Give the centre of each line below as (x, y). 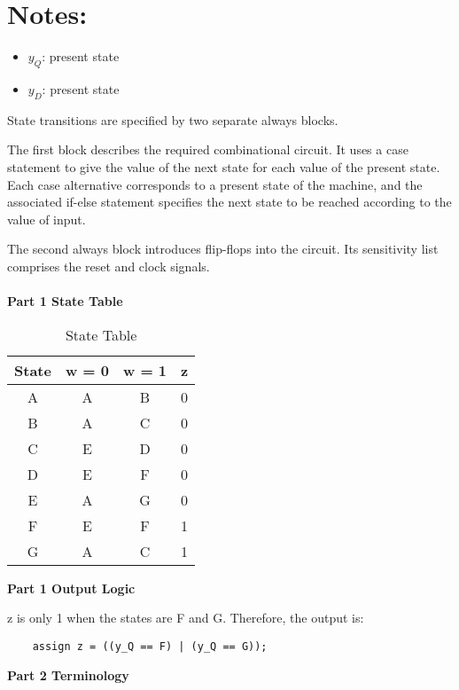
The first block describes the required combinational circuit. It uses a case (208, 149)
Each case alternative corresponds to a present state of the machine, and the (215, 184)
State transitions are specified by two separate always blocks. (173, 119)
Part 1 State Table (65, 301)
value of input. (47, 219)
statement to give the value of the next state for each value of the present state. (224, 166)
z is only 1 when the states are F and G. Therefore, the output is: (186, 618)
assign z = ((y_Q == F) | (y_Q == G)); (150, 646)
